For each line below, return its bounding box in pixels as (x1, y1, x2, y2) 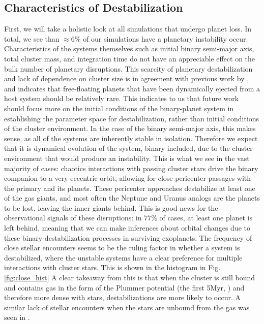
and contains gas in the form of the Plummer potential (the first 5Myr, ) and (4, 282, 245, 293)
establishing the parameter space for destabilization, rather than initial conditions (4, 113, 259, 123)
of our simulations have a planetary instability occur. (83, 33, 248, 44)
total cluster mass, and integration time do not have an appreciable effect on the (4, 53, 255, 63)
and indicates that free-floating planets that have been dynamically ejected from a (4, 83, 260, 93)
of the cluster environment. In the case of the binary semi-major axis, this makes (4, 123, 256, 134)
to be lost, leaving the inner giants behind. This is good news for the (4, 202, 218, 213)
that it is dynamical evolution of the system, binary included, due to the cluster (4, 143, 253, 153)
